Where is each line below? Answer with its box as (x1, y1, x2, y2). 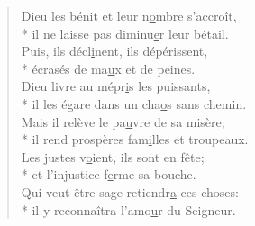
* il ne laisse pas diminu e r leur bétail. (21, 23, 229, 42)
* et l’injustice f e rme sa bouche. (21, 165, 196, 184)
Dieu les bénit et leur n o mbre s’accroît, (21, 6, 237, 24)
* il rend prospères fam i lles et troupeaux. (21, 130, 249, 149)
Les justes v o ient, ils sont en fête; (21, 147, 205, 166)
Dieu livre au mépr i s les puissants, (21, 77, 211, 95)
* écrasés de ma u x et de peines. (21, 59, 196, 77)
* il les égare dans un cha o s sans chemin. (21, 94, 247, 113)
